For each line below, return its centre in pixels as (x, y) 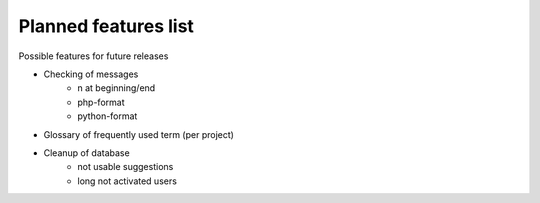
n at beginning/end (116, 88)
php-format (101, 102)
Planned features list (106, 26)
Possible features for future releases (93, 56)
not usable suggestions (125, 167)
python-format (107, 116)
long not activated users (127, 181)
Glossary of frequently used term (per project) (139, 134)
